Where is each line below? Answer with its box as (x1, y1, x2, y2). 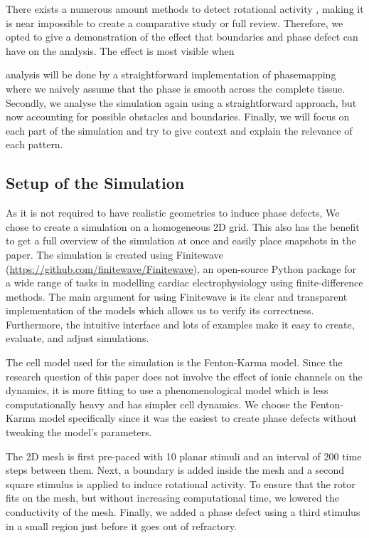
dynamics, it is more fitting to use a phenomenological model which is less (6, 383, 328, 398)
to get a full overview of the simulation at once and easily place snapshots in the (6, 233, 356, 248)
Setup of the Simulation (6, 172, 185, 194)
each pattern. (6, 137, 63, 152)
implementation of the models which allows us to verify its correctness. (6, 303, 314, 318)
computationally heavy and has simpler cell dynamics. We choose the (6, 396, 307, 411)
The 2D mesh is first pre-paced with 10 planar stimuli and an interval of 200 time (6, 448, 362, 463)
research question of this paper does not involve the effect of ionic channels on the (6, 368, 363, 383)
